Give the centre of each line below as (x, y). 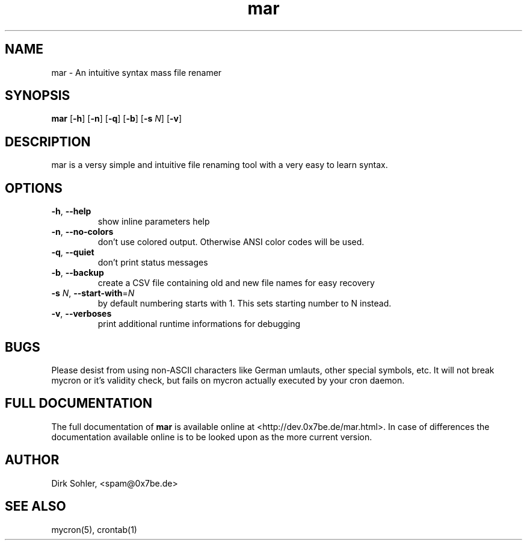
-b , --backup (78, 273)
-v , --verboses (82, 314)
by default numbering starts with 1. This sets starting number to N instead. (245, 304)
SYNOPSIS (38, 96)
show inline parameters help (154, 222)
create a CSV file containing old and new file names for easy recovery (236, 283)
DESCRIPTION (48, 142)
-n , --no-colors (82, 232)
